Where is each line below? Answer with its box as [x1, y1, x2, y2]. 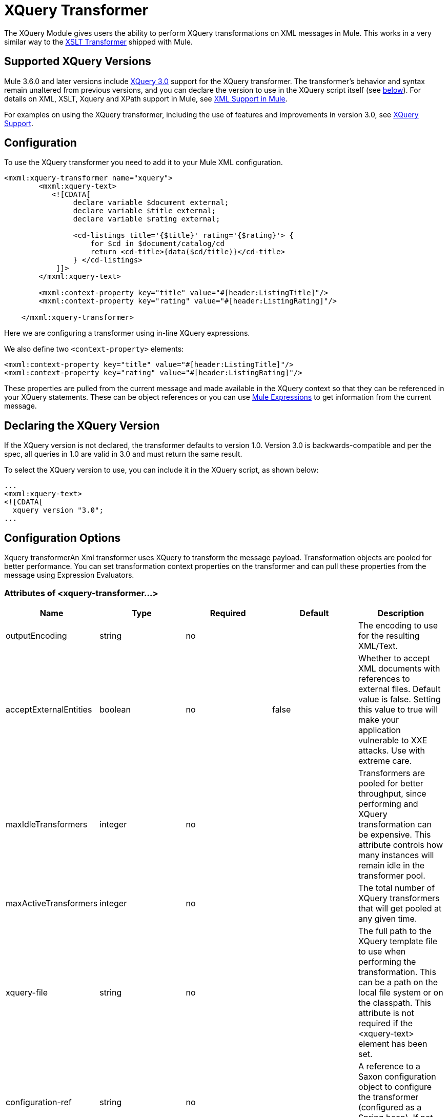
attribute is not [358, 1007, 414, 1018]
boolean [99, 704, 131, 715]
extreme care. [358, 755, 412, 766]
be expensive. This [358, 829, 431, 840]
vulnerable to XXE [358, 735, 427, 745]
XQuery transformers [358, 892, 440, 903]
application [358, 724, 401, 735]
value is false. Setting [358, 694, 441, 704]
